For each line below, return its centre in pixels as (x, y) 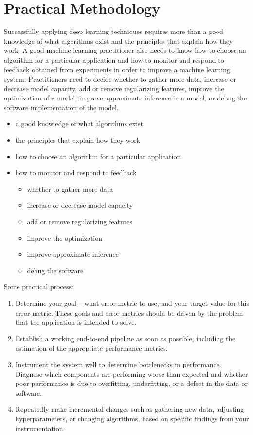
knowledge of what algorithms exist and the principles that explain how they (118, 41)
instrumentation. (40, 428)
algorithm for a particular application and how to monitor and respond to (114, 59)
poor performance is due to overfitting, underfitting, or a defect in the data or (131, 383)
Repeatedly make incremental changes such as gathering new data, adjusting (130, 409)
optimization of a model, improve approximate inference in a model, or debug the (126, 98)
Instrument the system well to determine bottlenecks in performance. (118, 364)
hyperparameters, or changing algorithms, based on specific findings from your (132, 418)
